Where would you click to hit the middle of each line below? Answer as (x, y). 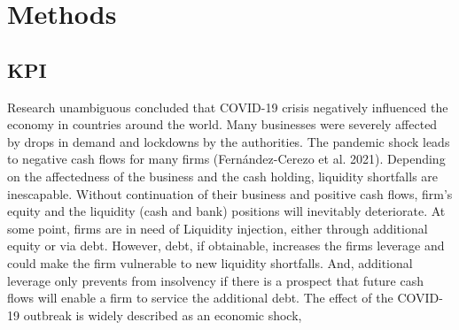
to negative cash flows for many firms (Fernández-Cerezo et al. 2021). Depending (226, 159)
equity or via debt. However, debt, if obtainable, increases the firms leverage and (226, 246)
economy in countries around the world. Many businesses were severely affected (222, 124)
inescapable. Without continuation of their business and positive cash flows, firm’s (230, 193)
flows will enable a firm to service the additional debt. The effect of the (200, 298)
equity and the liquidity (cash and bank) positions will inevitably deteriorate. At (226, 211)
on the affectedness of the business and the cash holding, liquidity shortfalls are (223, 176)
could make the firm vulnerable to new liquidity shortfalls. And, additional (210, 262)
